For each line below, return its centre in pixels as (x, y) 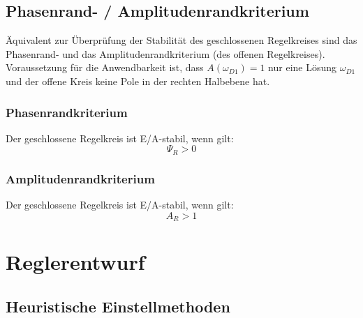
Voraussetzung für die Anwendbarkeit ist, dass (105, 67)
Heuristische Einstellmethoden (118, 306)
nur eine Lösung (303, 67)
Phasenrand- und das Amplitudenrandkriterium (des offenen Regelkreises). (165, 53)
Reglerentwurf (75, 262)
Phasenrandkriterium (67, 112)
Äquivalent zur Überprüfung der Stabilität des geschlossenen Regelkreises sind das (181, 40)
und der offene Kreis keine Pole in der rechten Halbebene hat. (138, 81)
